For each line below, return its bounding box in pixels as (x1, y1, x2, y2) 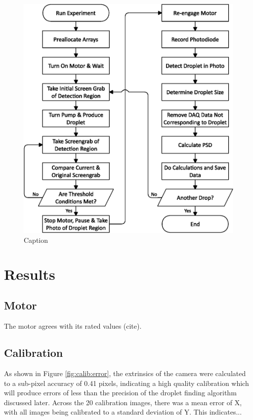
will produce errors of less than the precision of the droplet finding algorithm (4, 387, 237, 398)
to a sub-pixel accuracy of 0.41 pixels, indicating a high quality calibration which (4, 378, 249, 388)
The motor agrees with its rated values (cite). (4, 321, 142, 331)
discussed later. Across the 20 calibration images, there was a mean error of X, (4, 397, 242, 407)
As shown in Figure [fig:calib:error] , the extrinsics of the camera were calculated (4, 368, 246, 378)
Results (4, 264, 55, 284)
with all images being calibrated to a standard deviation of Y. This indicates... (4, 407, 242, 417)
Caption (24, 234, 48, 245)
